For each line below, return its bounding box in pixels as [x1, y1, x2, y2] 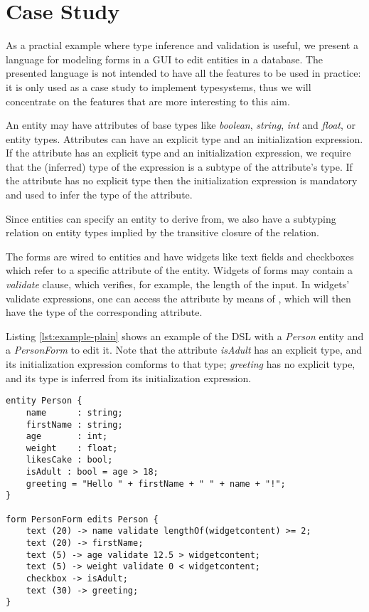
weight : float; [26, 443, 118, 453]
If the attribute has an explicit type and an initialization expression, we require [6, 145, 351, 160]
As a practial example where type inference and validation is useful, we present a [6, 38, 358, 53]
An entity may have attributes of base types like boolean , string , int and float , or [6, 117, 356, 132]
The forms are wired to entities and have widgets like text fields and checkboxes [6, 248, 354, 263]
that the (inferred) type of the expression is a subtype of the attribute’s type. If [6, 159, 353, 174]
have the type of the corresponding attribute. [6, 305, 203, 320]
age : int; [26, 431, 108, 442]
